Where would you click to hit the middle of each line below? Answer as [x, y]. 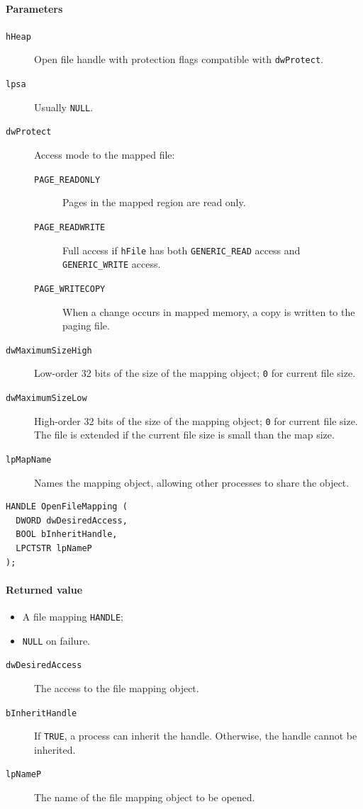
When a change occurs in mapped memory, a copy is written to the [209, 311]
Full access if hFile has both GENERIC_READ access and [181, 250]
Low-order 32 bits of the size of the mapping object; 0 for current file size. [195, 373]
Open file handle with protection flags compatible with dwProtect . [179, 59]
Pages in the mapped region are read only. [154, 202]
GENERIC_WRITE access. [112, 264]
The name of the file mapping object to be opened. [145, 797]
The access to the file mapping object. [117, 688]
